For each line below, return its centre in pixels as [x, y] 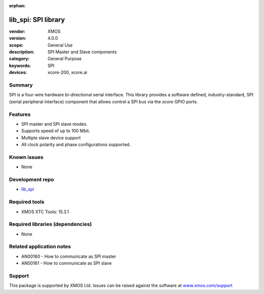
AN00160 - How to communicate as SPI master [69, 256]
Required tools [27, 202]
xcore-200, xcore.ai [67, 72]
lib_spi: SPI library [37, 20]
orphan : [17, 6]
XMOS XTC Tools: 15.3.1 [45, 212]
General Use [60, 45]
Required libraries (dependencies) [51, 224]
